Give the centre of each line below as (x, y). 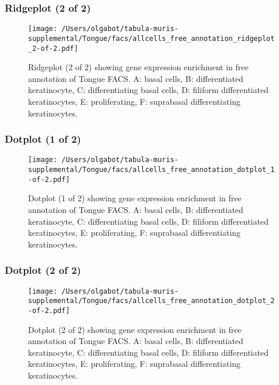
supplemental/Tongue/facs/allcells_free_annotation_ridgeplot (151, 38)
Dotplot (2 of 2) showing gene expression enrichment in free (135, 329)
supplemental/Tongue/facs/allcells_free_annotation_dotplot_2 (151, 301)
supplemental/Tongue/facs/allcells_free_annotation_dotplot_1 (151, 170)
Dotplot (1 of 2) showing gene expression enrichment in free (135, 198)
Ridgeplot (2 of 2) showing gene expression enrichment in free (138, 67)
